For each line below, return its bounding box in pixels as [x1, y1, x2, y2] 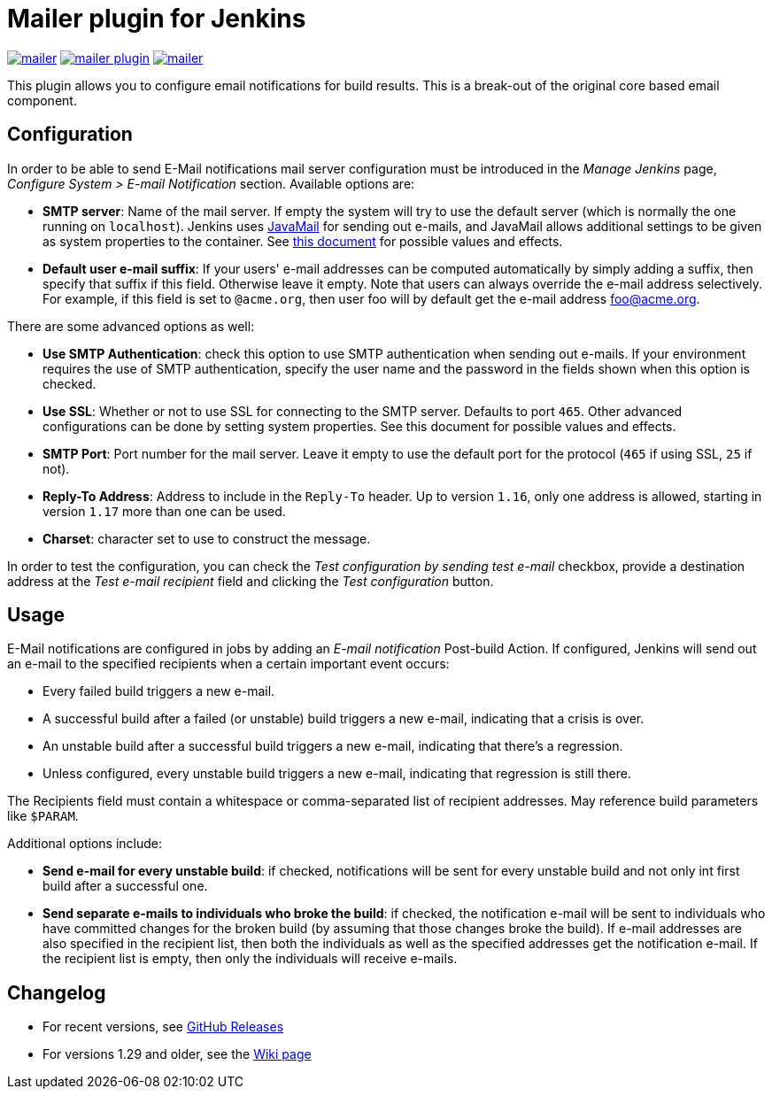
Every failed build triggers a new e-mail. [42, 683, 275, 699]
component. [7, 92, 77, 108]
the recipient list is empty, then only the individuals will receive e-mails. [42, 951, 458, 967]
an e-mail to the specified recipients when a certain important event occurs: [7, 656, 450, 672]
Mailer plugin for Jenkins [7, 4, 306, 34]
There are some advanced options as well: [7, 318, 255, 334]
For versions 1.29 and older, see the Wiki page [42, 1046, 312, 1062]
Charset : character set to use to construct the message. [42, 530, 371, 546]
